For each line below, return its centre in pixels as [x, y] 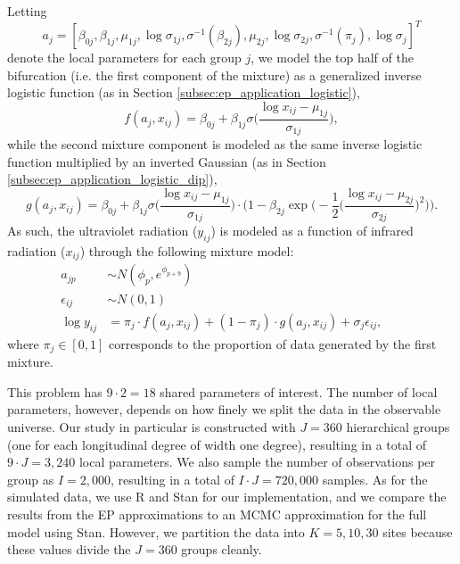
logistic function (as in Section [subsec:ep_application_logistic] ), [184, 92]
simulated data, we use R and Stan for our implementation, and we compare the [227, 497]
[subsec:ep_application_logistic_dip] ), [112, 179]
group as [31, 479]
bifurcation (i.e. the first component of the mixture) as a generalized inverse [214, 75]
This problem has [55, 391]
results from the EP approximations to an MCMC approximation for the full [217, 514]
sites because [418, 531]
